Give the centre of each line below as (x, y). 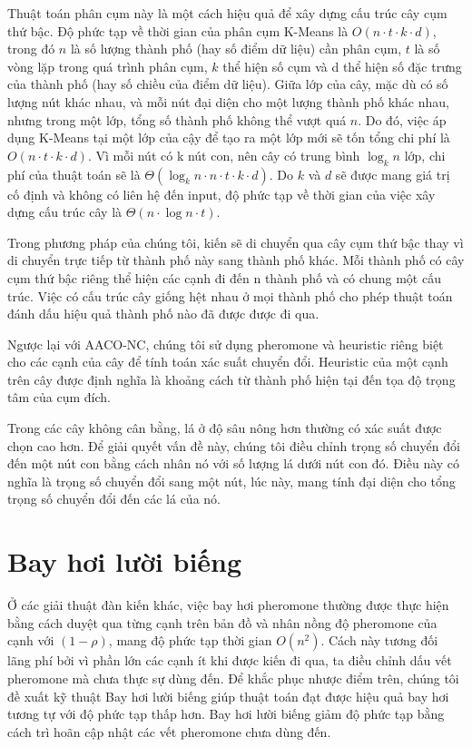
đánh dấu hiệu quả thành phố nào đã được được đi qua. (163, 314)
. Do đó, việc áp (402, 119)
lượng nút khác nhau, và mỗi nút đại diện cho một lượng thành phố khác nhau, (228, 101)
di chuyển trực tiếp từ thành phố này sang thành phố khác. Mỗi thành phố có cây (236, 260)
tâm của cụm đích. (59, 397)
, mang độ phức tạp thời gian (190, 640)
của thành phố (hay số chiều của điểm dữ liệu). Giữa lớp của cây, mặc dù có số (228, 84)
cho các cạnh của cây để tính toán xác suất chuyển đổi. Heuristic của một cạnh (228, 362)
